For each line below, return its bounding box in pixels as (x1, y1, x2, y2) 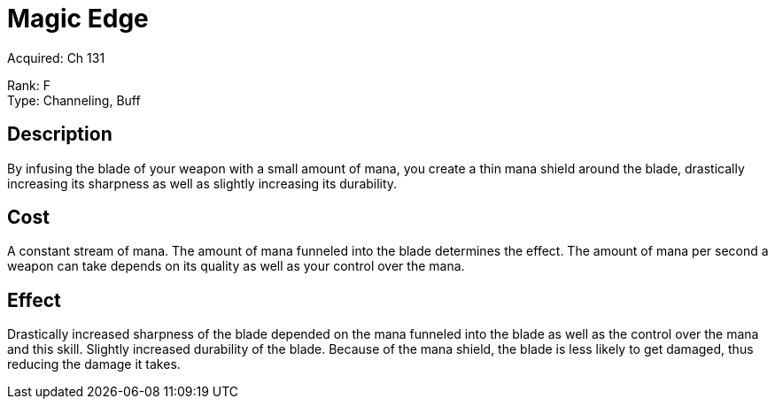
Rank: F (7, 77, 50, 93)
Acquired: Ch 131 (7, 50, 105, 65)
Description (7, 123, 112, 146)
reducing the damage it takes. (7, 356, 181, 372)
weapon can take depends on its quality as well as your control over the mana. (7, 258, 465, 274)
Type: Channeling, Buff (7, 92, 141, 108)
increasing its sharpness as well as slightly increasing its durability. (7, 175, 398, 191)
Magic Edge (7, 4, 149, 34)
